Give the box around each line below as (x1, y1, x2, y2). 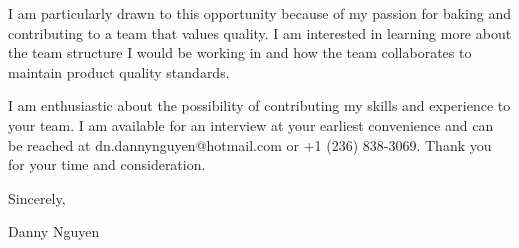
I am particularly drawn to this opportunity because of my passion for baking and (8, 3, 512, 23)
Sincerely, (8, 187, 66, 208)
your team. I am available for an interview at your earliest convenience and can (8, 114, 494, 135)
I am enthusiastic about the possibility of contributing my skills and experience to (8, 95, 511, 116)
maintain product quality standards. (8, 61, 230, 82)
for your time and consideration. (8, 154, 206, 175)
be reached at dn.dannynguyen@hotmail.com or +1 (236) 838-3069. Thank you (8, 134, 492, 155)
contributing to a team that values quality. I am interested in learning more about (8, 22, 512, 43)
